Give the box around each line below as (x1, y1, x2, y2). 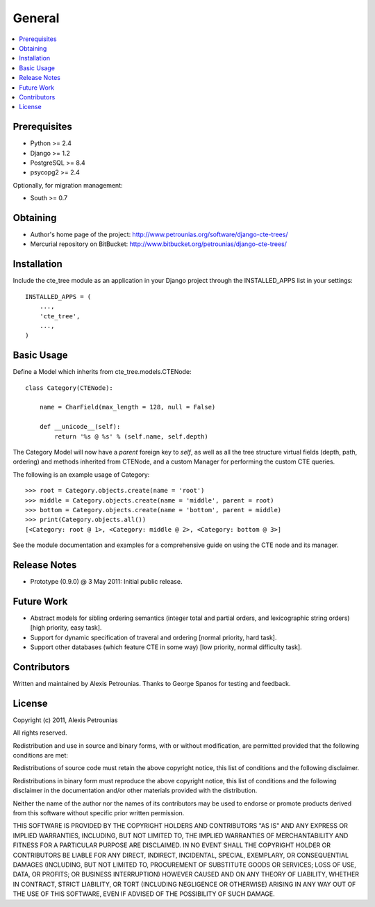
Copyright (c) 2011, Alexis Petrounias (12, 716, 118, 724)
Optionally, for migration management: (12, 181, 123, 189)
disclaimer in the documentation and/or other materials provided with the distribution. (12, 786, 258, 795)
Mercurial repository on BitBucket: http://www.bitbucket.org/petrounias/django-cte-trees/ (30, 240, 287, 248)
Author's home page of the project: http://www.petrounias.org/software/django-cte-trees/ (30, 230, 288, 239)
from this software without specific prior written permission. (12, 808, 185, 817)
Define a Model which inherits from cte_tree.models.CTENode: (12, 368, 192, 376)
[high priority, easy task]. (30, 623, 102, 632)
